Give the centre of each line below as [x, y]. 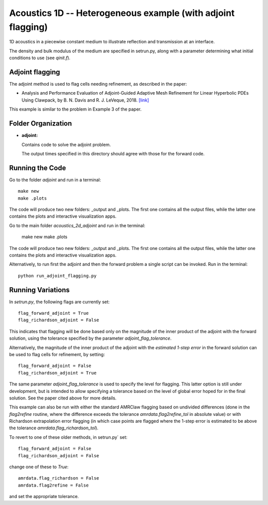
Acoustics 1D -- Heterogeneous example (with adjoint [122, 13]
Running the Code [38, 168]
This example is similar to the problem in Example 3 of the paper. [75, 109]
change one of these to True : [39, 467]
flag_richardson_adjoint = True [57, 373]
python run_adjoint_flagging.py [57, 276]
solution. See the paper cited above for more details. [63, 398]
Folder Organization [40, 124]
